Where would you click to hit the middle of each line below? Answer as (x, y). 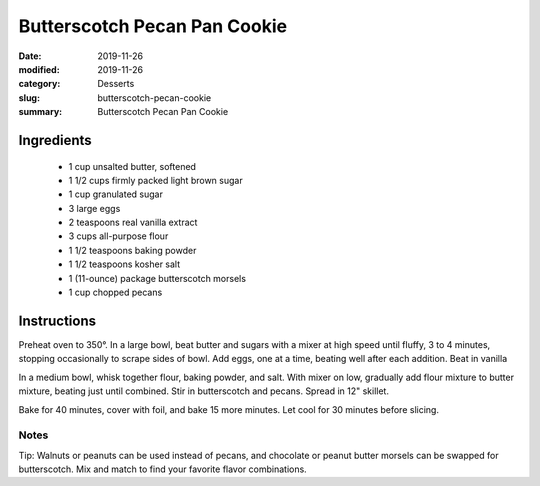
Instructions (57, 320)
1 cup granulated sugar (116, 194)
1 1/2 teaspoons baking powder (132, 250)
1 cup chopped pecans (115, 292)
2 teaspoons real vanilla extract (133, 222)
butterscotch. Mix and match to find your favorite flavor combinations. (162, 469)
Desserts (116, 84)
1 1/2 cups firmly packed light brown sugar (156, 180)
